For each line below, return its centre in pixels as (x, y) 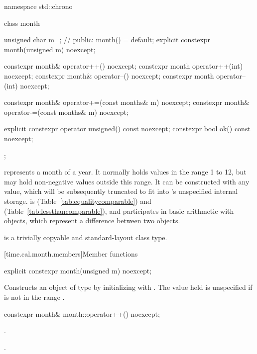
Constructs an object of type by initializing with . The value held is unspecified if (128, 287)
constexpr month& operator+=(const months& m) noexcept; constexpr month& (127, 102)
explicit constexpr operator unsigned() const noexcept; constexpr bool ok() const (127, 129)
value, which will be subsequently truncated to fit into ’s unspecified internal (121, 191)
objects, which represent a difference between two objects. (92, 221)
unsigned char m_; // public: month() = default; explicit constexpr (107, 40)
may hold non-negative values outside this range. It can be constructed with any (127, 181)
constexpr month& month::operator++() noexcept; (82, 313)
